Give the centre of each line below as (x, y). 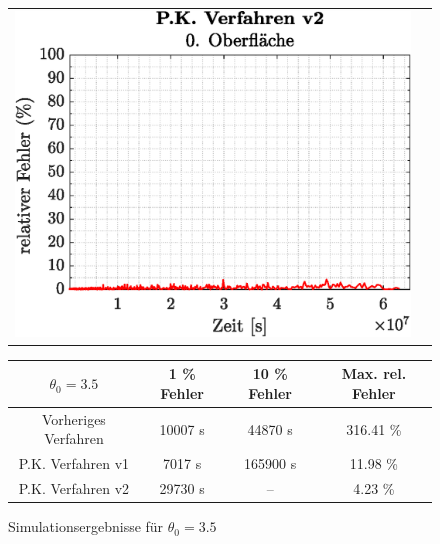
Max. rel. (374, 373)
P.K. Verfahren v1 (74, 463)
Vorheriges (73, 418)
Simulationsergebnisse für (86, 526)
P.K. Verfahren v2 (74, 488)
